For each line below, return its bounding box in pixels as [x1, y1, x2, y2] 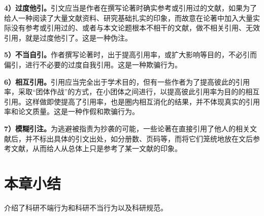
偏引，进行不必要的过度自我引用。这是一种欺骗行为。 [4, 59, 182, 69]
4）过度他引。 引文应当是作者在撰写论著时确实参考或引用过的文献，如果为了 [4, 3, 257, 13]
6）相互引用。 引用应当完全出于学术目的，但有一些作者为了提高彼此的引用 [4, 76, 250, 87]
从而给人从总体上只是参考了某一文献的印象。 [32, 143, 182, 154]
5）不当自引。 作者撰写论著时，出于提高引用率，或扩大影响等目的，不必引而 [4, 49, 257, 60]
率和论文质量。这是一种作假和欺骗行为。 [4, 106, 139, 117]
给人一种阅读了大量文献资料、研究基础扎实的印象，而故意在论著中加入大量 [4, 12, 253, 23]
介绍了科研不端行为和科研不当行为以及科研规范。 [4, 202, 168, 212]
